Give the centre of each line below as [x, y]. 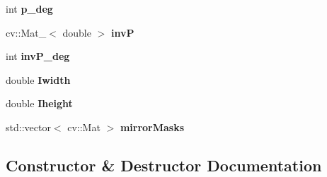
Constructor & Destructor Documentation [164, 165]
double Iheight [39, 103]
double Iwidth [38, 79]
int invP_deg [38, 56]
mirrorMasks [152, 127]
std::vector [28, 127]
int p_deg [29, 8]
